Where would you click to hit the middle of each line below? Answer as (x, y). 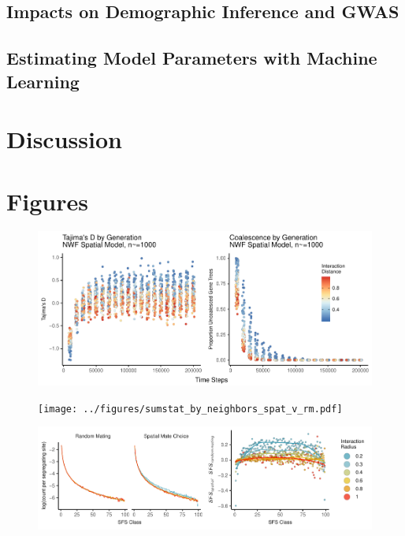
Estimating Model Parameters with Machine (192, 58)
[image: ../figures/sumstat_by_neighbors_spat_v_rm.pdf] (190, 409)
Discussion (64, 139)
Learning (43, 81)
